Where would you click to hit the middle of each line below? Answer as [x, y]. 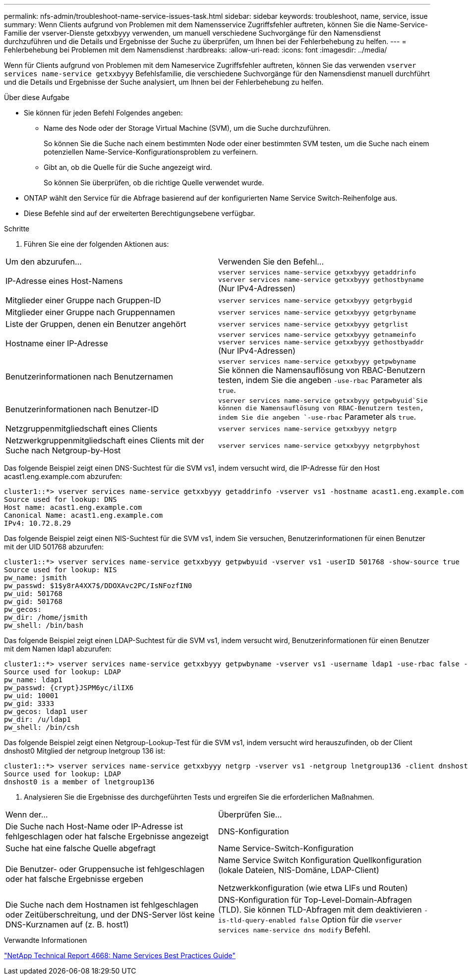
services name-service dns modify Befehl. [294, 929]
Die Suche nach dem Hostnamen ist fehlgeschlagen [102, 905]
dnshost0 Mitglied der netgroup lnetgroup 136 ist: [85, 751]
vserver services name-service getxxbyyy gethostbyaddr [321, 342]
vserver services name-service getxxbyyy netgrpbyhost [319, 445]
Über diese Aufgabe [37, 97]
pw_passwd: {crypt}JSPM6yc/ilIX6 [69, 688]
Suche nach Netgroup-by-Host [63, 450]
